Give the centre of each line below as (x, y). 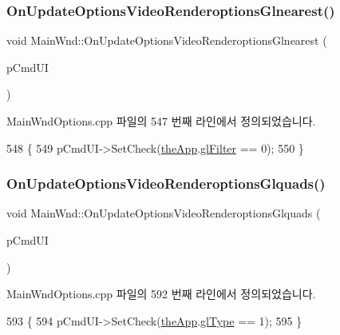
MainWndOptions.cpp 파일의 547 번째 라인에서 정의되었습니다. (161, 121)
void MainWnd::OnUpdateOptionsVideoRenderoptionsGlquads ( (164, 213)
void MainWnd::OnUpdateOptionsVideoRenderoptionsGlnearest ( (167, 40)
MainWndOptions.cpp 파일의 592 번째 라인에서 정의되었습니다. (161, 294)
